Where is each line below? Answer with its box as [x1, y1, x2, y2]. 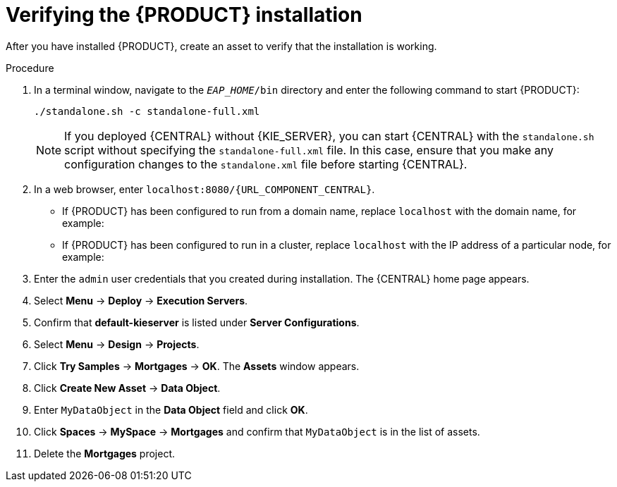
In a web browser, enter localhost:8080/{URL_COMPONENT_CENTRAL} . [34, 183, 375, 195]
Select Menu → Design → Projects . [34, 338, 200, 350]
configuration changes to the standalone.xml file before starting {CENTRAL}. [64, 156, 468, 171]
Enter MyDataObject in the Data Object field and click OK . [34, 403, 308, 416]
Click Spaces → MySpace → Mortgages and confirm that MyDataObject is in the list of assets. [34, 425, 480, 438]
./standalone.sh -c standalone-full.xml [34, 105, 260, 117]
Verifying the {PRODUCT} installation [6, 3, 362, 27]
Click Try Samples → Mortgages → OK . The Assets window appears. [34, 359, 360, 372]
